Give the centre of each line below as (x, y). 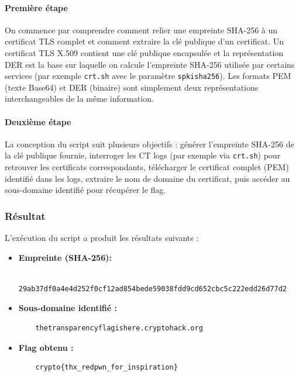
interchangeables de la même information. (79, 99)
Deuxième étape (38, 121)
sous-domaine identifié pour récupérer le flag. (85, 190)
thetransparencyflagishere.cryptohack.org (119, 328)
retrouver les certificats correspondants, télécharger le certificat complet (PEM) (147, 167)
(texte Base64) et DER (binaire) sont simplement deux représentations (132, 87)
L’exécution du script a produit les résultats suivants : (102, 238)
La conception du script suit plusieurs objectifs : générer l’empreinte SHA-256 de (149, 144)
